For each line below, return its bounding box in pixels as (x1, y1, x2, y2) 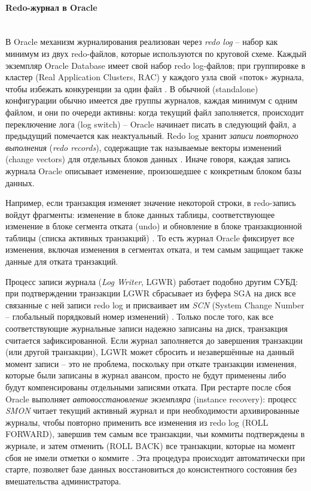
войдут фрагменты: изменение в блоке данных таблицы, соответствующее (5, 208, 275, 220)
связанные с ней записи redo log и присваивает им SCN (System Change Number (5, 298, 304, 311)
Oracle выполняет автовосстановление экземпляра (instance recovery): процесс (5, 392, 297, 405)
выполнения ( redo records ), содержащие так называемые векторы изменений (5, 141, 282, 153)
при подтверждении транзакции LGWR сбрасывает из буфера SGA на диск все (5, 287, 296, 299)
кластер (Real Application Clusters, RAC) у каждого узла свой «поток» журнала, (5, 71, 304, 83)
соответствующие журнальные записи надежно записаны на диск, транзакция (5, 322, 288, 335)
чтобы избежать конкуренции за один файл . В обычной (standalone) (5, 82, 258, 95)
